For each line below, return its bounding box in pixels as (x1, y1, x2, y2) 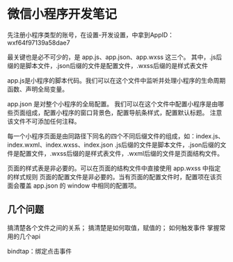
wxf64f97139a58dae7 (7, 38, 71, 47)
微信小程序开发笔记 (7, 6, 118, 22)
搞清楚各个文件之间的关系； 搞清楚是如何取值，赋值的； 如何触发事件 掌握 (7, 223, 220, 231)
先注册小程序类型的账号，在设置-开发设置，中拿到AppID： (7, 31, 175, 39)
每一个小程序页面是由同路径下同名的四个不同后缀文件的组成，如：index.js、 (7, 131, 225, 140)
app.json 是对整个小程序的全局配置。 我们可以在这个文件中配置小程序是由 (7, 99, 218, 108)
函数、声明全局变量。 (7, 85, 68, 93)
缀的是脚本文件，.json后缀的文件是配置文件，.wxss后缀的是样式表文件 (7, 61, 209, 69)
